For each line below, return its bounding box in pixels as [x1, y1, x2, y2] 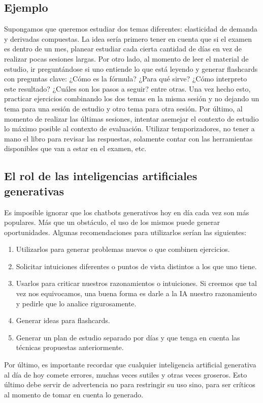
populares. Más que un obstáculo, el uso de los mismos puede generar [4, 217, 220, 227]
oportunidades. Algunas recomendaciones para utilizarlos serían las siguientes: [4, 226, 247, 237]
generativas [4, 183, 64, 198]
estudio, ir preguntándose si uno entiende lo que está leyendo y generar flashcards [4, 63, 258, 74]
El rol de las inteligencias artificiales [4, 168, 198, 184]
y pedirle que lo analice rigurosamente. [16, 298, 137, 308]
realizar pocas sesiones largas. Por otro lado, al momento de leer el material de [4, 53, 249, 64]
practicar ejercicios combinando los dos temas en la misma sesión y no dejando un [4, 93, 259, 104]
